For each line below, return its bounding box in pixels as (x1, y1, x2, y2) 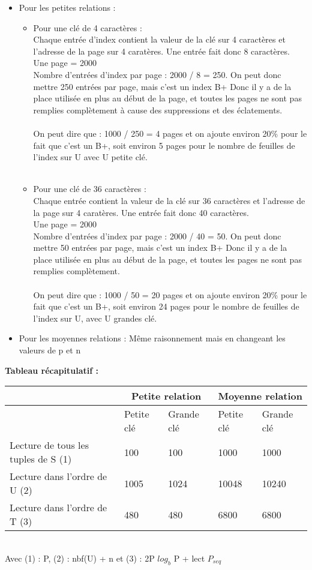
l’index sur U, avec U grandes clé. (33, 311, 157, 324)
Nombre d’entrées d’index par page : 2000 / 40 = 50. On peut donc (33, 229, 281, 242)
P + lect (173, 551, 205, 564)
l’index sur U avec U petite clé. (33, 151, 148, 163)
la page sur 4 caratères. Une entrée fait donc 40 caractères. (33, 206, 249, 218)
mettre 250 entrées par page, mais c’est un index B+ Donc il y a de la (33, 80, 292, 92)
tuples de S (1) (10, 452, 72, 466)
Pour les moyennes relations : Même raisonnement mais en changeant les (19, 332, 286, 344)
